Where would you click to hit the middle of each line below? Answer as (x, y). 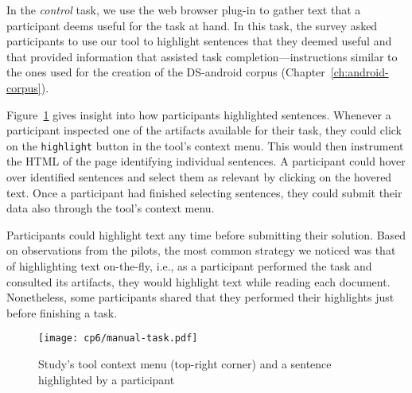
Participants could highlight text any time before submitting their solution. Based (206, 234)
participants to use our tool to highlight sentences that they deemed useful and (199, 41)
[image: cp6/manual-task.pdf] (118, 339)
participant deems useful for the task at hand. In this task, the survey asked (192, 25)
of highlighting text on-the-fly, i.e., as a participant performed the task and (189, 265)
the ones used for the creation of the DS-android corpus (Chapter (166, 72)
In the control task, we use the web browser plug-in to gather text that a (184, 10)
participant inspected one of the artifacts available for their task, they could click (204, 130)
